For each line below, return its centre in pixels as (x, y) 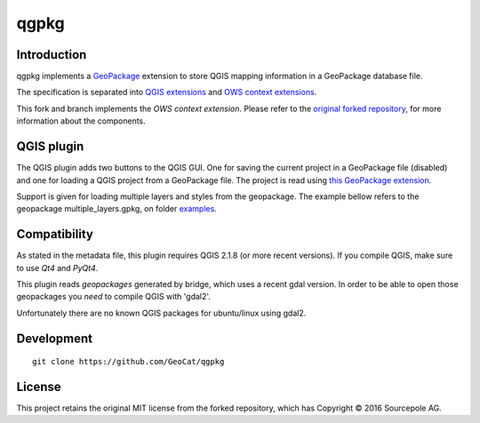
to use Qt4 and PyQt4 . (57, 267)
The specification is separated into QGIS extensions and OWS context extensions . (167, 92)
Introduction (52, 55)
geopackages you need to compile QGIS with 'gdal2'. (113, 297)
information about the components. (81, 121)
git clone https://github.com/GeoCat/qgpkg (128, 362)
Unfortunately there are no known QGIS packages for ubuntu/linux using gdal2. (161, 313)
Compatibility (55, 234)
